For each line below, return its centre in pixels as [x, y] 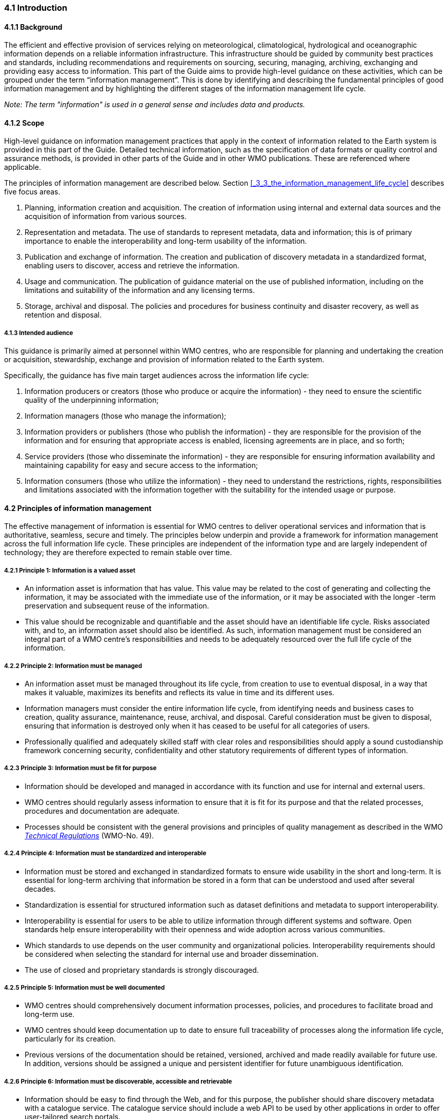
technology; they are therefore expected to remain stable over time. [118, 553]
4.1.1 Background [33, 27]
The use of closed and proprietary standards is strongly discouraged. [142, 970]
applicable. [23, 167]
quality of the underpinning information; [92, 400]
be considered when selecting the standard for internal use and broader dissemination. [171, 954]
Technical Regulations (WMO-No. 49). [89, 835]
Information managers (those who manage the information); [126, 416]
